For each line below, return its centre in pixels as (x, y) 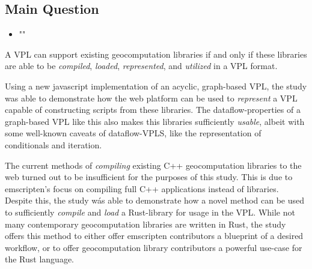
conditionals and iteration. (54, 144)
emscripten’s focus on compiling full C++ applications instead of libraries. (142, 188)
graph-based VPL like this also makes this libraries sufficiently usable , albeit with (155, 121)
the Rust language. (39, 259)
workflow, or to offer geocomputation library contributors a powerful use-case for (154, 247)
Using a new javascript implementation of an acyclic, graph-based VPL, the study (156, 86)
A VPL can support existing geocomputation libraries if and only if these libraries (156, 54)
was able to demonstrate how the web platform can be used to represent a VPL (151, 98)
